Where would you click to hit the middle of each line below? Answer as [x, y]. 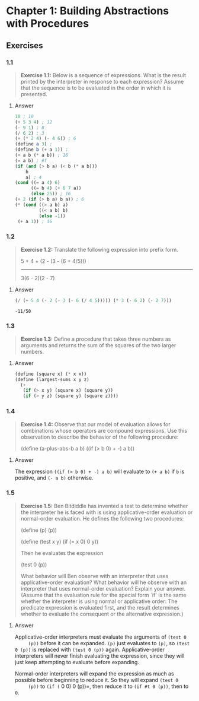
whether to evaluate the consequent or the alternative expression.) [102, 614]
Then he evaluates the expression [62, 553]
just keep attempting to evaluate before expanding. [77, 662]
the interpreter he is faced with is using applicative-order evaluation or [107, 512]
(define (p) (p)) [39, 530]
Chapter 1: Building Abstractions [88, 11]
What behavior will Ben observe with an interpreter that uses [94, 576]
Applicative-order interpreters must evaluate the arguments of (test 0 [100, 637]
